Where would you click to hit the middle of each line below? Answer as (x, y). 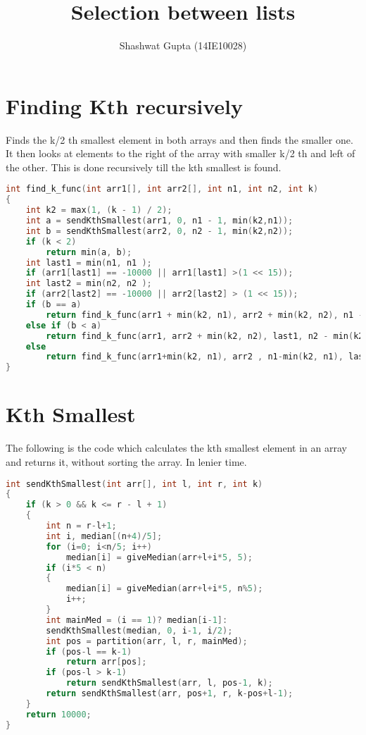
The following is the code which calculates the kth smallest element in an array (176, 448)
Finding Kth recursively (124, 105)
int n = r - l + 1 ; (81, 526)
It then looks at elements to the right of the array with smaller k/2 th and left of (181, 153)
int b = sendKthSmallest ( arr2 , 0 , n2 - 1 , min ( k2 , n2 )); (159, 231)
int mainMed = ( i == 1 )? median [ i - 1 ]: (137, 620)
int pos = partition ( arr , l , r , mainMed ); (147, 641)
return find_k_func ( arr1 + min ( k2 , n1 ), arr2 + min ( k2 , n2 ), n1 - (205, 315)
